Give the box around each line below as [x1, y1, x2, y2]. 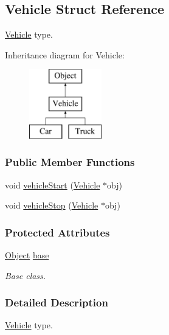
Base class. [5, 269, 46, 281]
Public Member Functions [5, 154, 135, 170]
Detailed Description [5, 295, 108, 310]
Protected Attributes [5, 224, 110, 240]
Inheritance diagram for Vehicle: [5, 48, 125, 61]
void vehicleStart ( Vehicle [5, 178, 100, 191]
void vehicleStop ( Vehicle [5, 199, 98, 212]
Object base [5, 248, 49, 261]
